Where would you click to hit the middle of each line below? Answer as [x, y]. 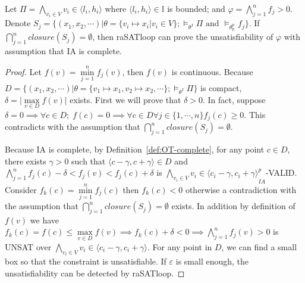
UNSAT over [28, 246]
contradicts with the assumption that [73, 127]
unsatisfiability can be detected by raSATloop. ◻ [95, 273]
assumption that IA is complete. [63, 50]
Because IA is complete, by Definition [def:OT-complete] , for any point [135, 149]
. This [255, 114]
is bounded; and [196, 8]
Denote [18, 23]
